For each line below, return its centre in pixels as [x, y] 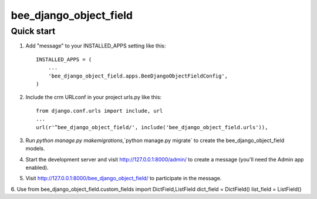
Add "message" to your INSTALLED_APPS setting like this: [96, 46]
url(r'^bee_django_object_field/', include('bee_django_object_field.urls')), [152, 127]
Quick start [33, 31]
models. [35, 149]
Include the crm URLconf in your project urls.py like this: [93, 97]
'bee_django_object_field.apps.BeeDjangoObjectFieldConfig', [138, 76]
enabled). [37, 168]
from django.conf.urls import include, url [100, 111]
